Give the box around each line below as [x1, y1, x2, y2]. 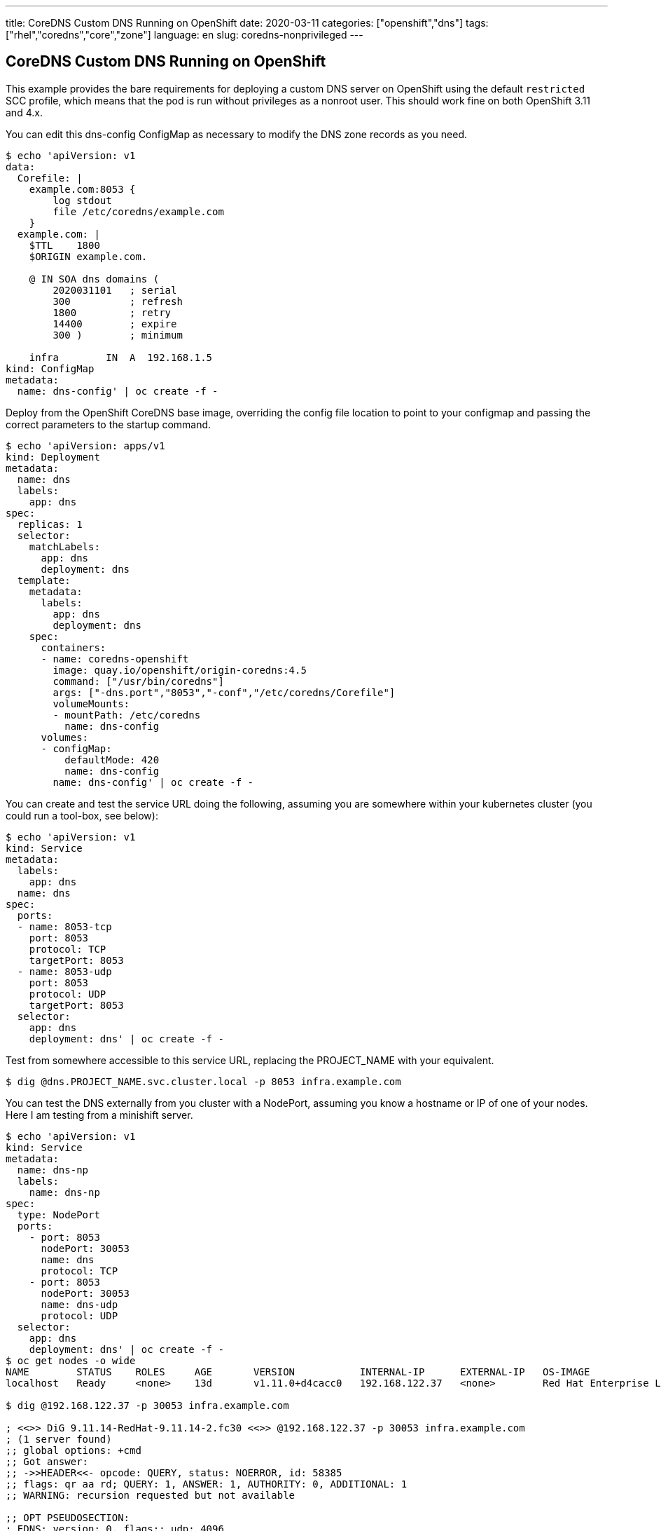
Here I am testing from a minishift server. [6, 1108, 193, 1121]
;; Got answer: [6, 1455, 89, 1467]
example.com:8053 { [29, 183, 136, 195]
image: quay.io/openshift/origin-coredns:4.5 [53, 664, 307, 676]
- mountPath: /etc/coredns [53, 709, 201, 721]
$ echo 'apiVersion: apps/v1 [6, 440, 165, 451]
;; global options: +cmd [6, 1444, 141, 1456]
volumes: [41, 731, 89, 743]
